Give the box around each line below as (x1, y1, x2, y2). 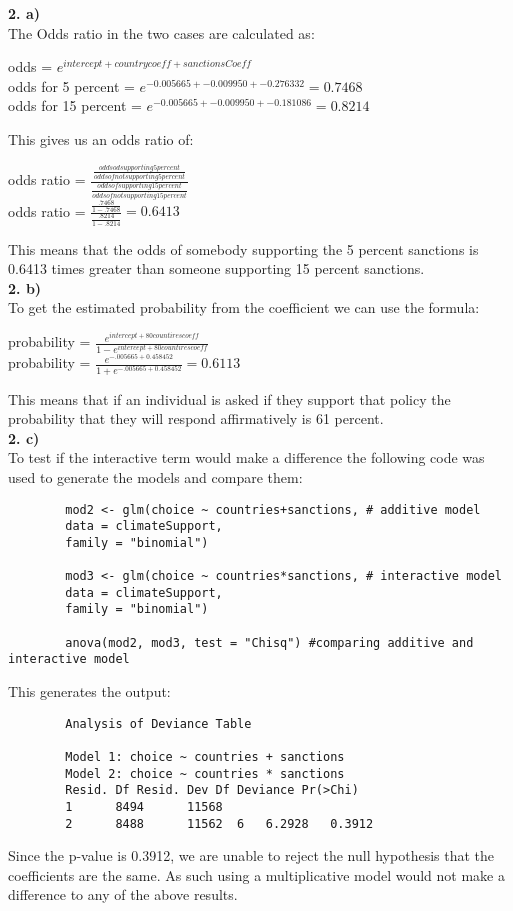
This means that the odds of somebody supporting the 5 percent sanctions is (8, 238, 479, 259)
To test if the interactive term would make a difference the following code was (8, 447, 485, 468)
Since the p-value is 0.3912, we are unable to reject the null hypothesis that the (8, 845, 495, 866)
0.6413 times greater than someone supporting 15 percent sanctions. (8, 258, 425, 279)
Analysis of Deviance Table (65, 716, 252, 731)
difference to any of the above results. (8, 884, 238, 905)
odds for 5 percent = (8, 75, 135, 96)
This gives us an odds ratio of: (8, 128, 194, 149)
